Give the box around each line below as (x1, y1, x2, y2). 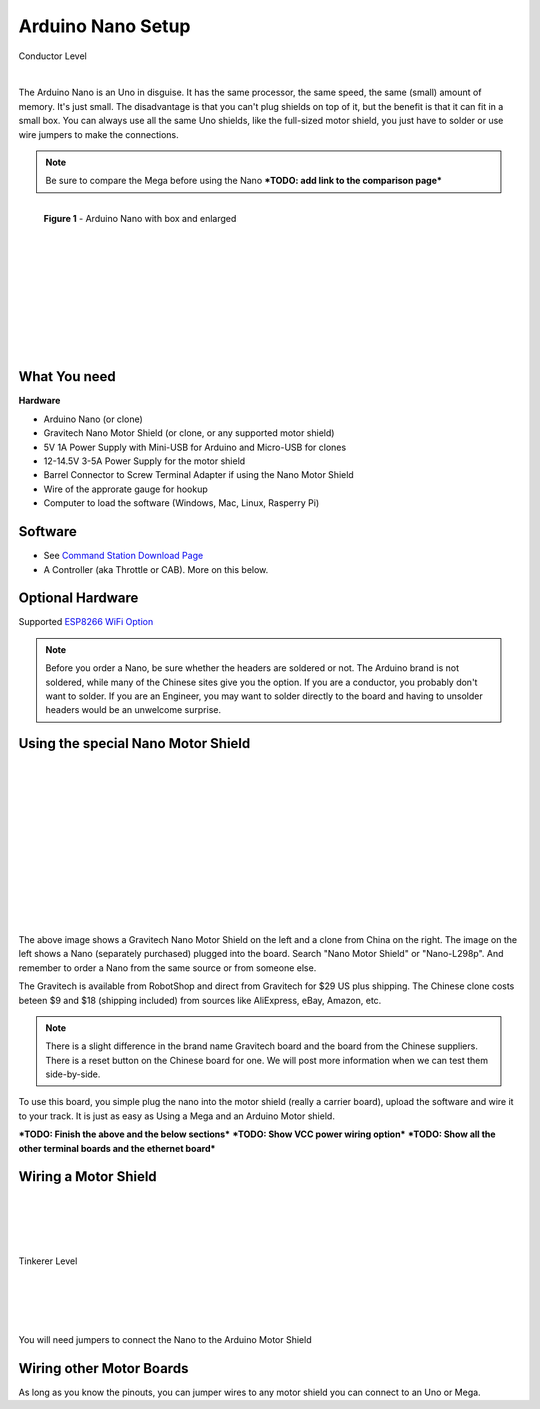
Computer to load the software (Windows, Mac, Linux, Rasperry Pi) (43, 497, 320, 509)
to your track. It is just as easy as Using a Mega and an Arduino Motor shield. (18, 1110, 335, 1122)
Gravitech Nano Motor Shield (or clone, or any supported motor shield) (43, 427, 335, 439)
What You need (18, 368, 117, 385)
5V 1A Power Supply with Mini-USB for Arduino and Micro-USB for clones (43, 441, 347, 453)
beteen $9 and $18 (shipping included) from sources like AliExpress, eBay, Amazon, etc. (18, 994, 382, 1006)
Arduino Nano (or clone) (43, 413, 144, 425)
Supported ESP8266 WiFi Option (18, 616, 154, 628)
